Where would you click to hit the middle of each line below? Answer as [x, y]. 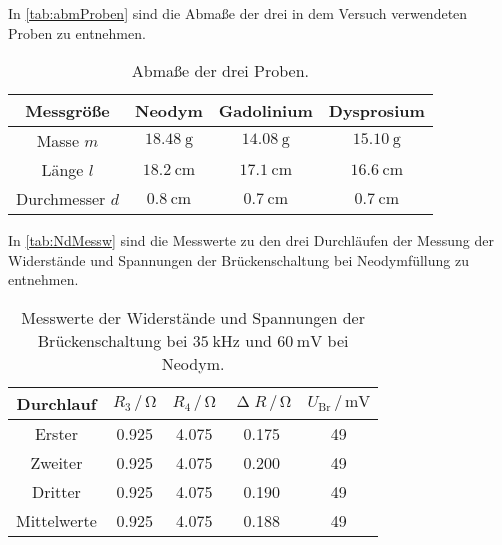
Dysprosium [376, 111]
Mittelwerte [56, 520]
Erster [56, 433]
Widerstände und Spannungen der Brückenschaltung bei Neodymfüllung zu [238, 259]
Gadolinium [265, 111]
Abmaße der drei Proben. [220, 71]
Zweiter [56, 462]
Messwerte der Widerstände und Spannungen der [193, 317]
